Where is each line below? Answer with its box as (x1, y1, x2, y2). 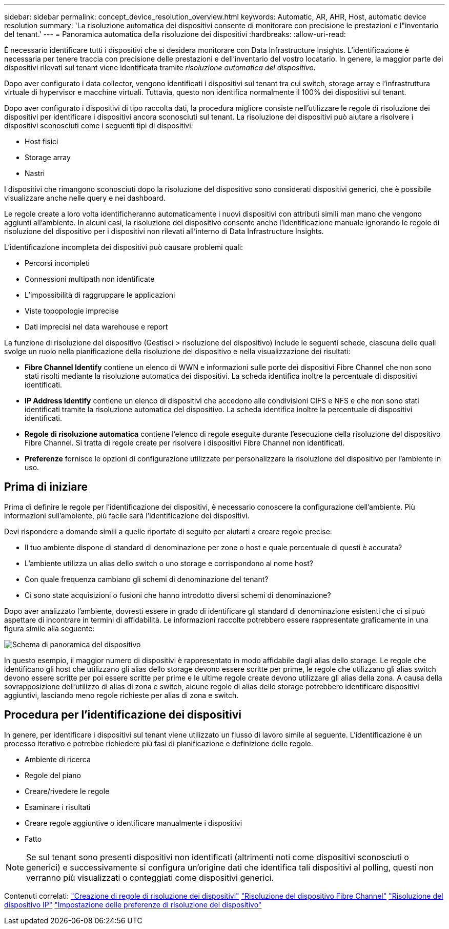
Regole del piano (25, 770, 81, 780)
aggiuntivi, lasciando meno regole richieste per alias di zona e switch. (4, 690, 239, 700)
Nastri (25, 169, 45, 178)
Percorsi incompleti (25, 259, 90, 267)
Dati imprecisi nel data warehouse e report (25, 322, 168, 331)
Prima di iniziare (4, 480, 88, 494)
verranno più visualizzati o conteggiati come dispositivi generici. (26, 872, 274, 883)
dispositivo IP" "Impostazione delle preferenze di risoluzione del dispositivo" (4, 900, 262, 909)
